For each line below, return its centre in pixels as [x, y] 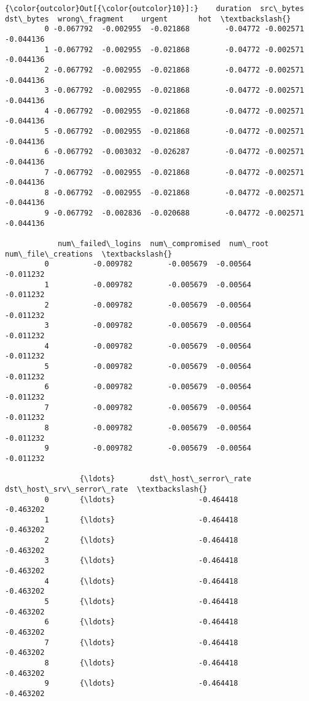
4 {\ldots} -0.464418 [141, 581]
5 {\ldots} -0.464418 [141, 602]
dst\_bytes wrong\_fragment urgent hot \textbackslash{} [148, 19]
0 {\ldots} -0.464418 [141, 499]
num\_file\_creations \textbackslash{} [89, 254]
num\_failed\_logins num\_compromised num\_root [163, 244]
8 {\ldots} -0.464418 [141, 663]
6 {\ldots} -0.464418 [141, 622]
